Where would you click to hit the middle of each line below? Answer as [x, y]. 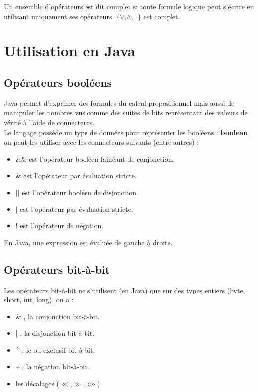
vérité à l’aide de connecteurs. [49, 122]
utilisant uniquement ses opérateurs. [59, 16]
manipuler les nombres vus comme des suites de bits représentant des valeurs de [126, 113]
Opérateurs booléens [58, 82]
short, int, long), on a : [39, 300]
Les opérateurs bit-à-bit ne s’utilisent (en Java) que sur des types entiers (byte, [125, 290]
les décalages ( [38, 383]
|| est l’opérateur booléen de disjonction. [77, 192]
